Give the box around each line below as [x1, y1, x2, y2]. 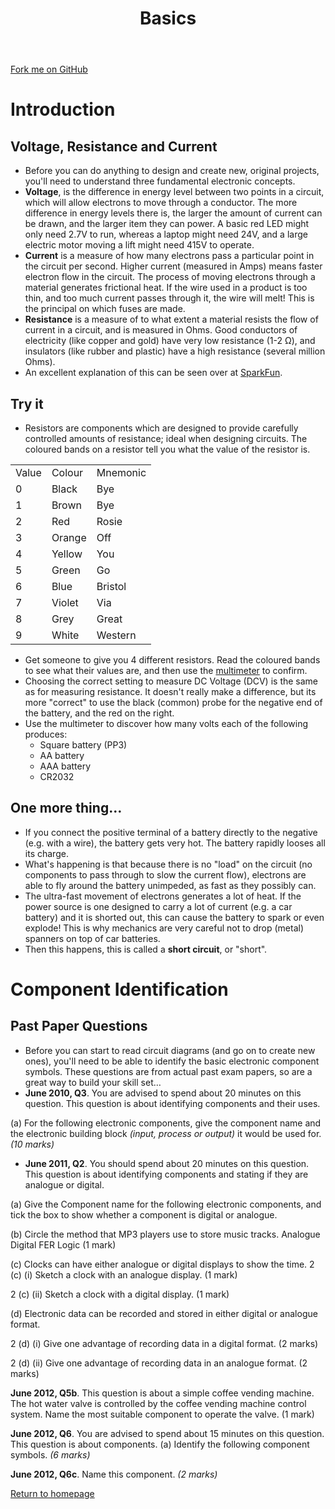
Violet [51, 596, 79, 609]
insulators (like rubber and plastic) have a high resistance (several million [24, 345, 326, 357]
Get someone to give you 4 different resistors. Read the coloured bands [24, 654, 321, 666]
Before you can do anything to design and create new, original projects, [24, 165, 320, 177]
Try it [10, 395, 44, 412]
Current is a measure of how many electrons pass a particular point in [24, 250, 315, 262]
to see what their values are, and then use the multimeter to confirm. [24, 665, 308, 676]
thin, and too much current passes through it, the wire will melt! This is [24, 292, 315, 304]
